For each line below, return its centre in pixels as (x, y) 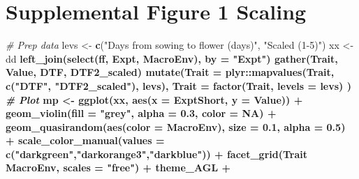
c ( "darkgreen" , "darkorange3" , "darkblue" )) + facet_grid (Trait (157, 154)
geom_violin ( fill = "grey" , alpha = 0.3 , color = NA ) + (141, 113)
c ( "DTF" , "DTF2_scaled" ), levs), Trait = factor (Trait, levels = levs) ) (178, 85)
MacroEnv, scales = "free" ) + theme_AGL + (118, 168)
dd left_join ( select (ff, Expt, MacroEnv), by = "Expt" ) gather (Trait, (172, 58)
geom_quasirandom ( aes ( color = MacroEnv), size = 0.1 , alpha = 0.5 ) (176, 126)
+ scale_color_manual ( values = (85, 140)
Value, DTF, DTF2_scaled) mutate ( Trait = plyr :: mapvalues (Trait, (170, 72)
